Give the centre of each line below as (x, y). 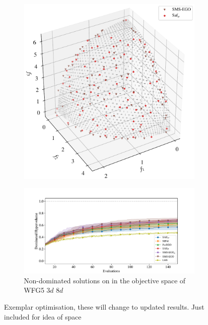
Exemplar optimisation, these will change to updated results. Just (104, 306)
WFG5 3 (37, 290)
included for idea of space (43, 316)
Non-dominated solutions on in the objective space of (105, 280)
